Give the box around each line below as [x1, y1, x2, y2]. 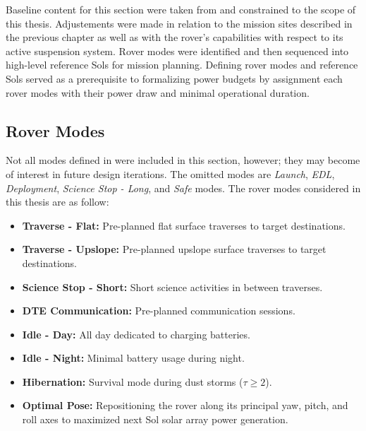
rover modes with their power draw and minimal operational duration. [6, 85, 310, 100]
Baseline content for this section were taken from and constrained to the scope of [6, 2, 356, 16]
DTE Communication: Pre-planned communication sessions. [22, 303, 295, 318]
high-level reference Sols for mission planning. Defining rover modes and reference [6, 57, 358, 72]
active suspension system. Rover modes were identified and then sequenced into [6, 43, 349, 58]
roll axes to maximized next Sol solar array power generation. [22, 412, 288, 427]
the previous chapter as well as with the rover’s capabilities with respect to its [6, 30, 343, 45]
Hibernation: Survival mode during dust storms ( [22, 374, 243, 389]
